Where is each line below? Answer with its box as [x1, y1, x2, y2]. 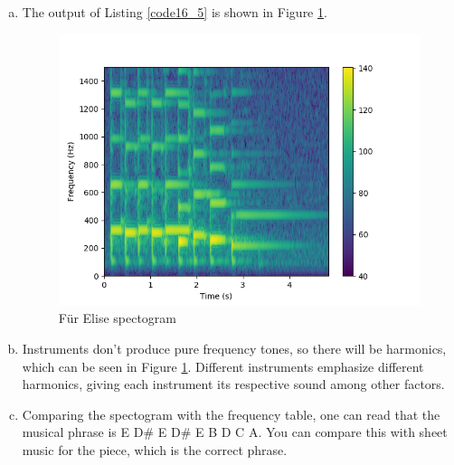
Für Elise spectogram [58, 308, 177, 327]
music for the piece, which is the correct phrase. [22, 440, 288, 459]
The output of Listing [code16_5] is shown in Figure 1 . [22, 3, 327, 21]
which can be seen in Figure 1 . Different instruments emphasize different [22, 356, 424, 375]
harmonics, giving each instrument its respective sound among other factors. [22, 375, 445, 394]
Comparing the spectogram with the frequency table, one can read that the [22, 404, 440, 423]
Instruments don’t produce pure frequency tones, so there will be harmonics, [22, 338, 447, 357]
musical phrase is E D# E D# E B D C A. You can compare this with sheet [22, 422, 448, 441]
